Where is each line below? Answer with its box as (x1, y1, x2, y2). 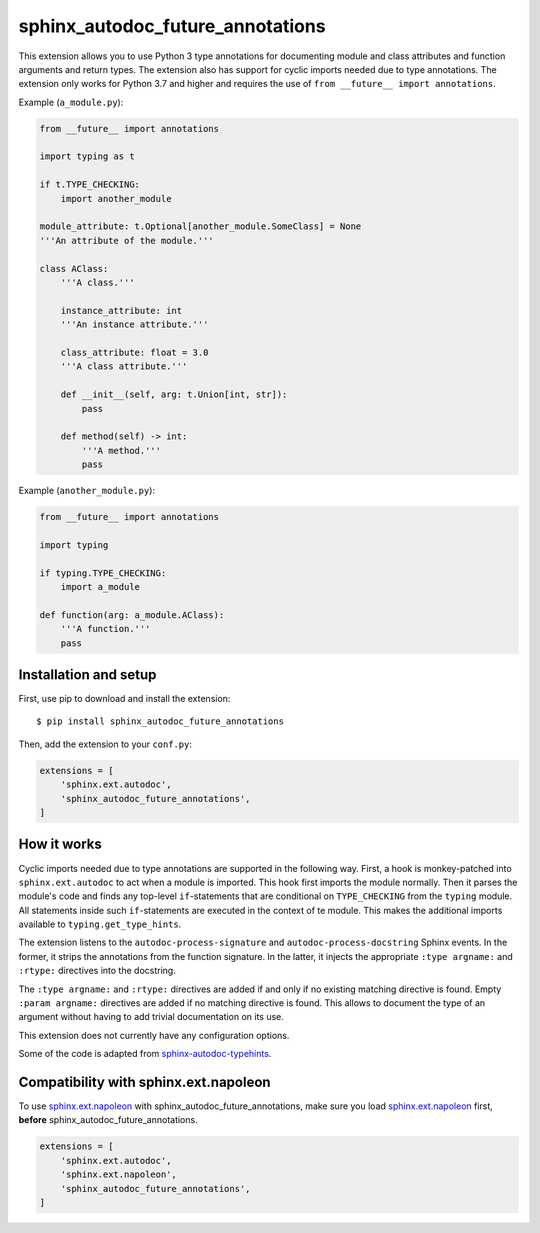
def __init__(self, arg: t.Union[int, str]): (60, 389, 288, 400)
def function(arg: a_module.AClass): (39, 609, 225, 620)
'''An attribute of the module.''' (39, 235, 214, 246)
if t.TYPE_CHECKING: (39, 179, 140, 190)
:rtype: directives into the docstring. (18, 965, 177, 977)
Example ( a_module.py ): (18, 96, 124, 108)
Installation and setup (18, 666, 157, 683)
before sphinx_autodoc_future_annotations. (18, 1114, 199, 1126)
